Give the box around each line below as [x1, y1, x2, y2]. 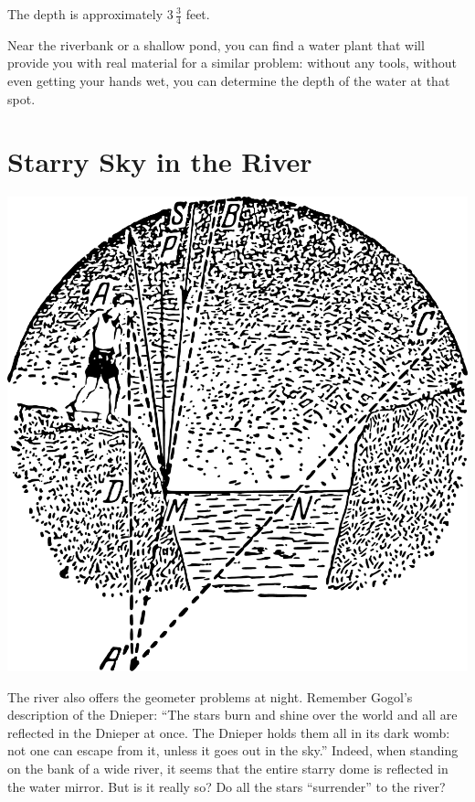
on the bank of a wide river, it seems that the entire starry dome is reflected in [7, 759, 449, 777]
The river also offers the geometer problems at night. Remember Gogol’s [7, 687, 413, 706]
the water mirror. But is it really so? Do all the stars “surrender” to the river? [7, 776, 446, 796]
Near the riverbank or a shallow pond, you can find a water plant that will [7, 35, 425, 54]
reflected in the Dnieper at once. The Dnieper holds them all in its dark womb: [7, 722, 450, 742]
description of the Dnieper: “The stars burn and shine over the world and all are [7, 705, 458, 724]
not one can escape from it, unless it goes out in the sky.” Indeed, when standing [7, 741, 459, 760]
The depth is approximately [7, 5, 164, 23]
